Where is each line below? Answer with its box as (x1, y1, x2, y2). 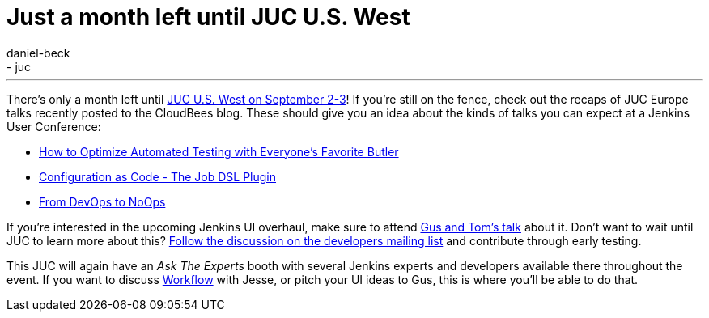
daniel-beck (6, 45, 70, 60)
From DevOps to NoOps (39, 194, 166, 209)
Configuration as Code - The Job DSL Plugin (39, 169, 277, 184)
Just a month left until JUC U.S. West (6, 3, 410, 31)
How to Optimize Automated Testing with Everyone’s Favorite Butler (39, 144, 399, 159)
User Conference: (6, 119, 101, 134)
